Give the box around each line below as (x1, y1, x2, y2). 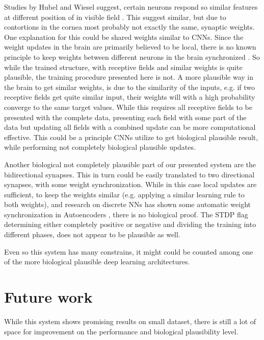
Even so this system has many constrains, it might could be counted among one (4, 246, 253, 257)
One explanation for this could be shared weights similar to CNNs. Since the (4, 31, 244, 42)
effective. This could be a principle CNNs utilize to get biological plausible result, (4, 131, 258, 142)
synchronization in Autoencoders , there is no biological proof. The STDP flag (4, 209, 248, 219)
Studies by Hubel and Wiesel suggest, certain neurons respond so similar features (4, 2, 258, 12)
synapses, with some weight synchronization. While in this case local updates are (4, 179, 257, 190)
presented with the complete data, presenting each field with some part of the (4, 111, 247, 122)
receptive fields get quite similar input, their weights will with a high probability (4, 92, 255, 102)
